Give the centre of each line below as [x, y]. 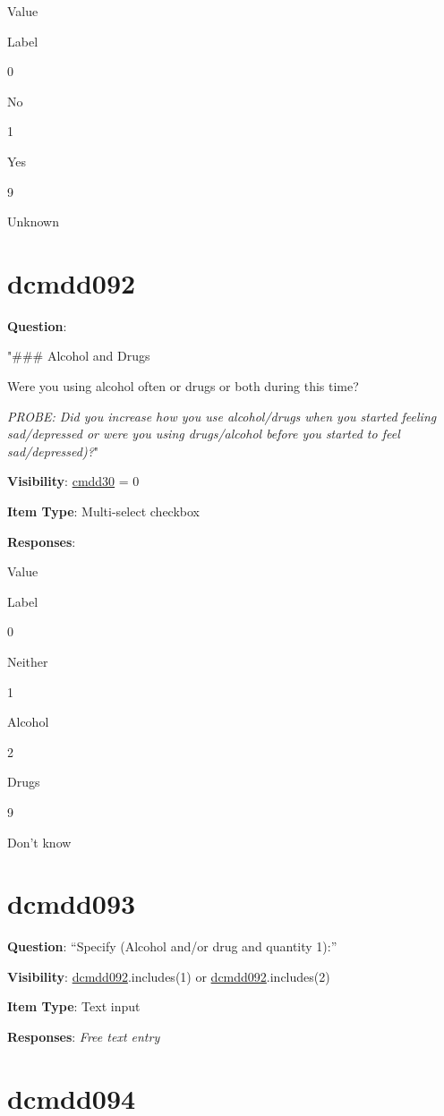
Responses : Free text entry [84, 1037]
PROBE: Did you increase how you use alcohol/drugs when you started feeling [222, 416]
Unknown [33, 221]
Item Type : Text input [74, 1006]
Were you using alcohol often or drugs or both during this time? [183, 386]
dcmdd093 [72, 903]
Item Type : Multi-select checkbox [103, 511]
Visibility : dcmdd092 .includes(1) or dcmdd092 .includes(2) [169, 976]
